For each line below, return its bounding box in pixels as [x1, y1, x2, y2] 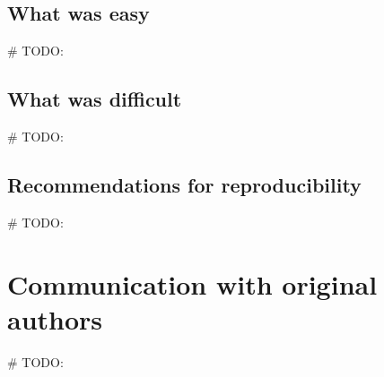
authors [7, 300, 103, 337]
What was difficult [7, 85, 182, 113]
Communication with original [7, 265, 378, 302]
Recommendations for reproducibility [7, 170, 362, 198]
